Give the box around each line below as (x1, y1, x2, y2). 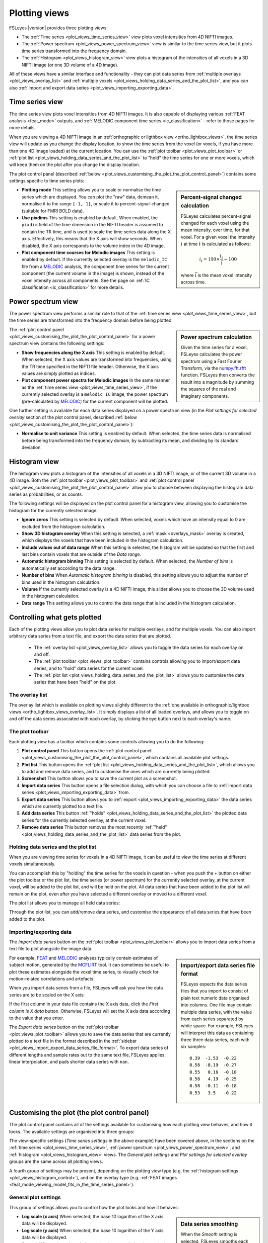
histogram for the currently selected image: (9, 507, 98, 513)
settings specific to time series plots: (9, 178, 84, 184)
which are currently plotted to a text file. (21, 803, 104, 809)
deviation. (21, 444, 42, 450)
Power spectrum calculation (181, 334, 252, 341)
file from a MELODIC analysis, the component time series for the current (21, 264, 169, 269)
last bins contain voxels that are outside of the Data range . (21, 551, 141, 557)
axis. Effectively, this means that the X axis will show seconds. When (21, 236, 162, 242)
